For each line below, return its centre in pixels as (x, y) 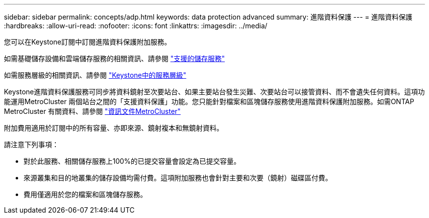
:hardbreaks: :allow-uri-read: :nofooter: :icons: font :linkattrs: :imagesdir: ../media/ (136, 26)
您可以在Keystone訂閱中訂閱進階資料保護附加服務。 (88, 42)
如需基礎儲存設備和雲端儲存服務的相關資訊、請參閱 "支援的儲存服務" (114, 58)
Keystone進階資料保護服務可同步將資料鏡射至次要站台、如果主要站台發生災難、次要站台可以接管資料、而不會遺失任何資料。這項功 (214, 92)
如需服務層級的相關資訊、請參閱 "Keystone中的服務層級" (95, 75)
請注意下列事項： (31, 144)
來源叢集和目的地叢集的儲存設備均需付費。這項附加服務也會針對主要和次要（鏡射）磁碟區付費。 (178, 178)
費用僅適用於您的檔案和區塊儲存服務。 (85, 194)
